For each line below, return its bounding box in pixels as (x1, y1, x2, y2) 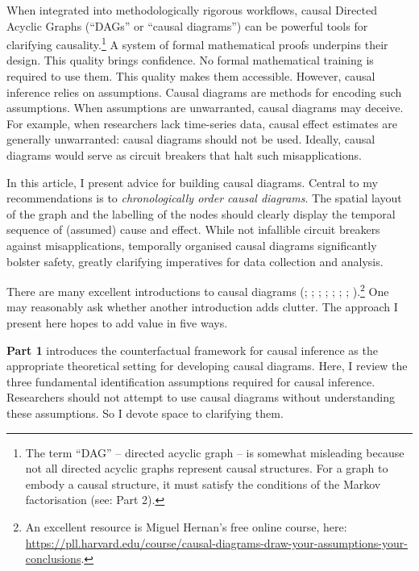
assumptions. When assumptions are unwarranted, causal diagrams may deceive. (6, 99, 404, 116)
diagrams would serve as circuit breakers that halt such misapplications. (6, 147, 362, 163)
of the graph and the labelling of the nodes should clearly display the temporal (6, 205, 396, 222)
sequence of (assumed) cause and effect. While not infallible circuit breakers (6, 221, 380, 238)
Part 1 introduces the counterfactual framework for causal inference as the (6, 341, 378, 358)
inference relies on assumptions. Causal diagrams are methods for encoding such (6, 83, 402, 100)
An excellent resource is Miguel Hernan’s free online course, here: (25, 518, 347, 535)
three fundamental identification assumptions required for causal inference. (6, 373, 375, 390)
